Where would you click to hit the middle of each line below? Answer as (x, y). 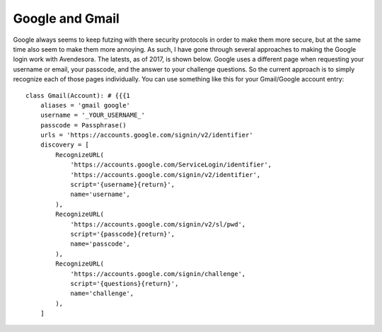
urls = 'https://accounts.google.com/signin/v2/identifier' (147, 135)
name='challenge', (102, 293)
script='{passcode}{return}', (123, 234)
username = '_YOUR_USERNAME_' (92, 115)
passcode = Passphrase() (83, 125)
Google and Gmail (66, 18)
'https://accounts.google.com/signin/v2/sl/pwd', (158, 224)
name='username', (100, 194)
